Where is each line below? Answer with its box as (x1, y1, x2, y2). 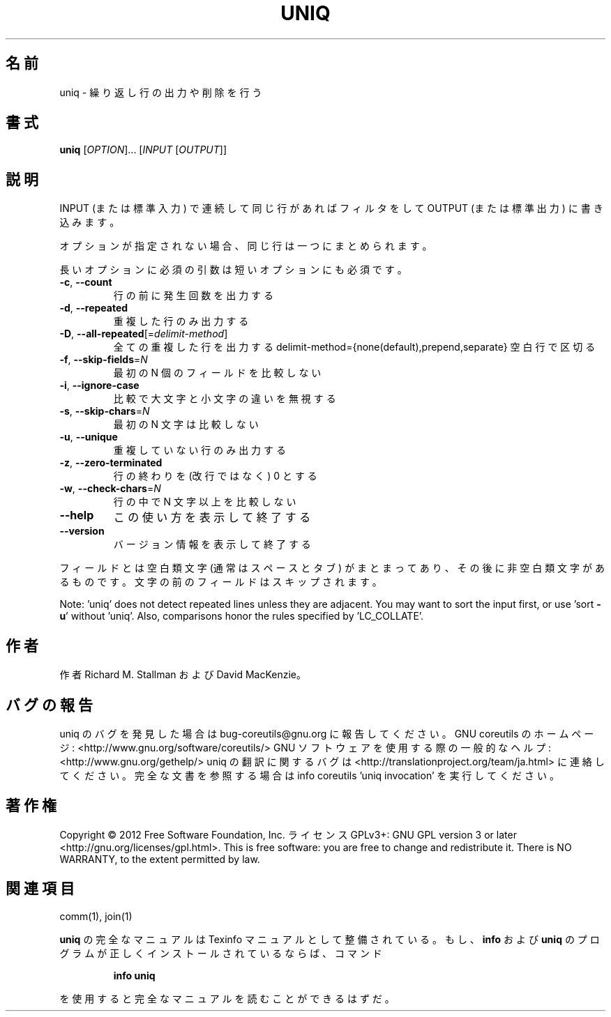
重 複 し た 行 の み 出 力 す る (113, 315, 249, 328)
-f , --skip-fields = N (59, 353, 148, 366)
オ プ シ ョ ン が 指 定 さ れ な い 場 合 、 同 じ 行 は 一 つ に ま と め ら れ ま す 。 (59, 240, 432, 252)
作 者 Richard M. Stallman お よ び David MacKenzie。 (59, 668, 306, 681)
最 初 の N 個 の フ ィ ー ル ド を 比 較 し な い (113, 367, 322, 379)
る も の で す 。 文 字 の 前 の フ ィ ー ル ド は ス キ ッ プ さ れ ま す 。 (59, 576, 382, 588)
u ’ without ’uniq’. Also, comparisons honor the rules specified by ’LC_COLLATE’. (59, 610, 424, 622)
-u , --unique (59, 431, 118, 443)
